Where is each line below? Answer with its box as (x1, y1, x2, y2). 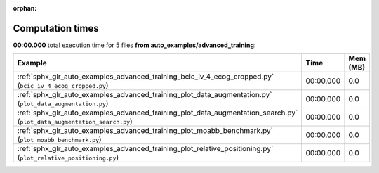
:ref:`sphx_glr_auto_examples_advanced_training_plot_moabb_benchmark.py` (17, 126, 274, 136)
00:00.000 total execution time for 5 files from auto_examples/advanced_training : (13, 41, 256, 49)
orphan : (13, 4, 37, 12)
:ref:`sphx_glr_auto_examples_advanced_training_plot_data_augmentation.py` (17, 90, 272, 100)
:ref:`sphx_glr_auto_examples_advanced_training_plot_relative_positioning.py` (17, 144, 274, 154)
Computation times (13, 22, 99, 34)
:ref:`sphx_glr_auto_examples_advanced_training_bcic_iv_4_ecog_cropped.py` (17, 72, 274, 82)
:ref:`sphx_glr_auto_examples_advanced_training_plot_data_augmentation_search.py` (17, 108, 298, 117)
